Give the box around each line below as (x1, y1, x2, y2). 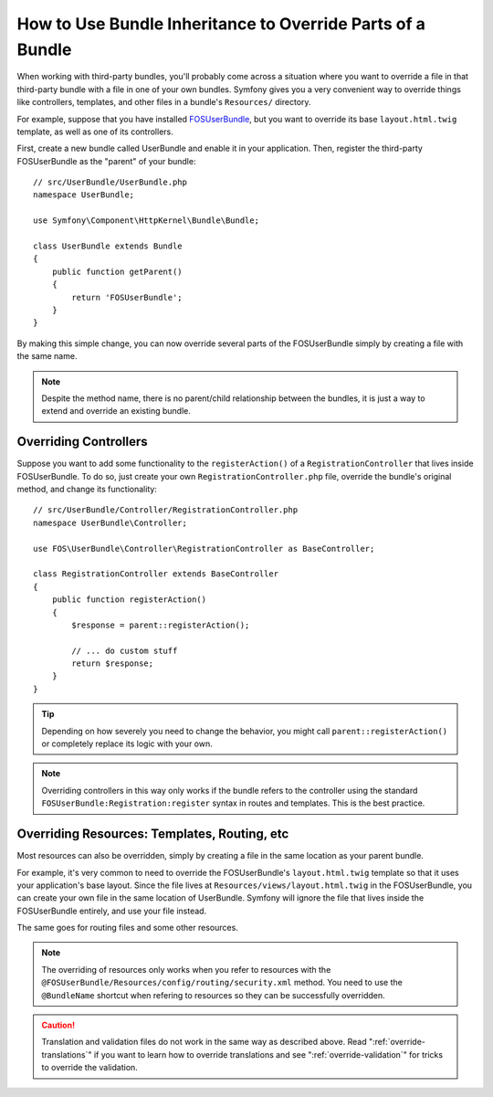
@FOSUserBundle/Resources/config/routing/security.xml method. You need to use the (41, 977, 404, 988)
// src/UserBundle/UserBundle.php (33, 177, 187, 187)
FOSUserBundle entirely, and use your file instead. (16, 905, 207, 916)
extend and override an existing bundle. (41, 406, 192, 417)
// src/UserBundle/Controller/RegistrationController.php (33, 505, 299, 515)
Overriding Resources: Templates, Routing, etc (16, 827, 289, 842)
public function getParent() (51, 266, 183, 277)
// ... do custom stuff (71, 645, 178, 656)
